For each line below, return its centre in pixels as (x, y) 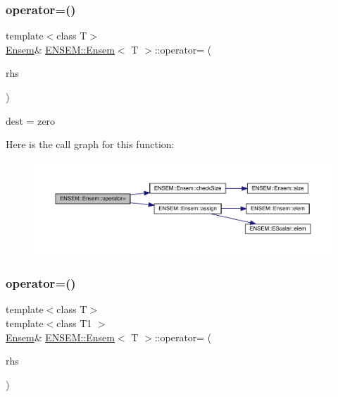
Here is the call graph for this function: (90, 144)
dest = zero (31, 120)
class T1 (74, 323)
